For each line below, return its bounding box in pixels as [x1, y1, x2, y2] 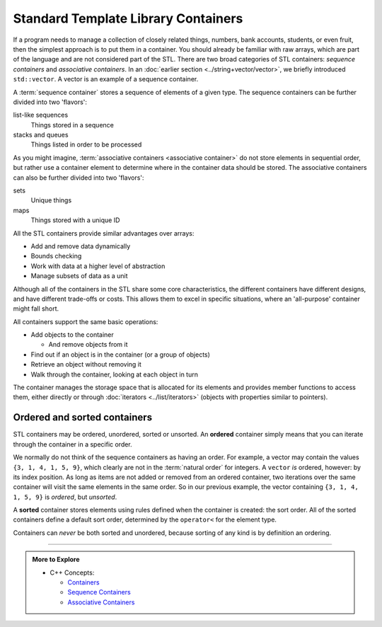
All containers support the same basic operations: [13, 317, 158, 326]
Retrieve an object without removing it [30, 360, 141, 369]
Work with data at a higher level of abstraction [30, 262, 166, 270]
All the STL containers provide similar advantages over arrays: [13, 229, 195, 237]
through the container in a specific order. [13, 439, 132, 449]
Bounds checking [30, 252, 82, 260]
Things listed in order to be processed [30, 140, 142, 149]
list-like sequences [13, 110, 69, 120]
